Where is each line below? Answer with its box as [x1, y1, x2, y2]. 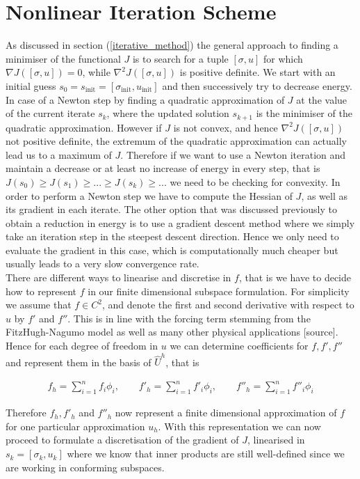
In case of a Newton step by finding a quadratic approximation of [6, 92, 285, 107]
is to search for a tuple [132, 51, 229, 65]
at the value [296, 92, 347, 107]
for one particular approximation [6, 418, 145, 433]
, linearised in [247, 432, 305, 447]
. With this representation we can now [158, 418, 321, 433]
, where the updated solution [106, 106, 229, 120]
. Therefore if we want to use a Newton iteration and [120, 147, 346, 162]
